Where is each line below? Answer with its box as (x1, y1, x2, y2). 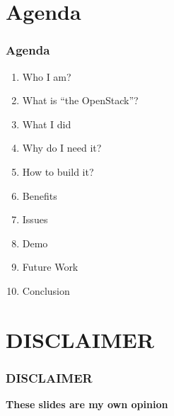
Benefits (22, 188, 57, 203)
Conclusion (22, 283, 70, 298)
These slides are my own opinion (6, 397, 168, 412)
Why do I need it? (22, 140, 102, 155)
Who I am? (22, 69, 71, 84)
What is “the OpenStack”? (22, 93, 139, 108)
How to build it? (22, 164, 94, 179)
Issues (22, 212, 48, 227)
